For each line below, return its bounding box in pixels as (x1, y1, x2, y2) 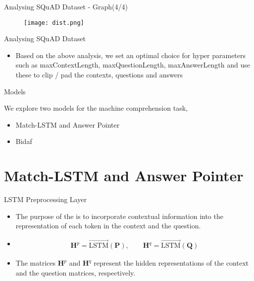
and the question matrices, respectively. (15, 267, 136, 278)
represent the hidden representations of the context (94, 258, 249, 268)
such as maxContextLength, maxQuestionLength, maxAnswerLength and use (15, 60, 250, 70)
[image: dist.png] (24, 19, 84, 26)
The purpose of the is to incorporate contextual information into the (15, 211, 223, 221)
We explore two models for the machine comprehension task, (4, 103, 188, 113)
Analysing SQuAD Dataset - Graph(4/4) (4, 1, 128, 11)
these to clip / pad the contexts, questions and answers (15, 70, 183, 80)
